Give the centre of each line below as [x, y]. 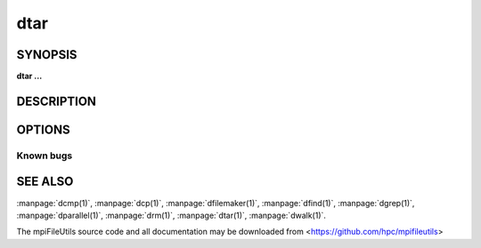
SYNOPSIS [47, 55]
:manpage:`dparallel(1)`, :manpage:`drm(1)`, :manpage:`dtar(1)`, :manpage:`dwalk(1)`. [171, 215]
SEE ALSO [45, 182]
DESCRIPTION [57, 101]
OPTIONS [43, 129]
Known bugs [45, 156]
